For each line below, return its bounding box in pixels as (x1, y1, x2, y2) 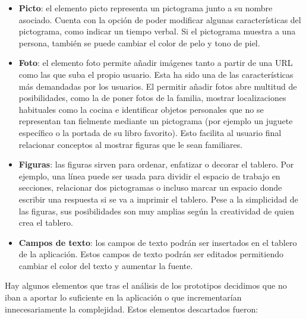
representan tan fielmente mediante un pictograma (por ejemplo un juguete (18, 115, 293, 127)
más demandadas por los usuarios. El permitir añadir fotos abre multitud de (18, 80, 297, 92)
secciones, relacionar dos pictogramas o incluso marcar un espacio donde (18, 181, 282, 194)
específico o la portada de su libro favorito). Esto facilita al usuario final (18, 126, 282, 138)
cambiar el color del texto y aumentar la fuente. (18, 259, 193, 271)
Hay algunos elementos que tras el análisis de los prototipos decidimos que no (5, 279, 287, 292)
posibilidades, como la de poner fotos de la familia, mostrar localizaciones (18, 91, 286, 104)
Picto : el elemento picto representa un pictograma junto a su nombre (18, 2, 273, 14)
